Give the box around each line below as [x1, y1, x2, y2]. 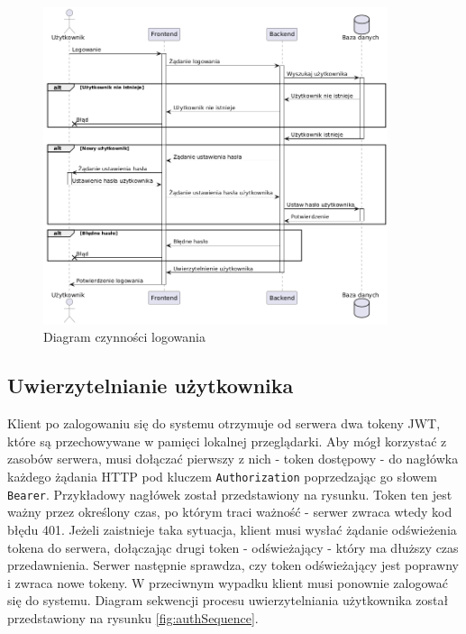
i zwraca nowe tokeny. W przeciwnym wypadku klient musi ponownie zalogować [7, 573, 448, 592]
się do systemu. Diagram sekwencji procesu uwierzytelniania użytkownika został [7, 591, 449, 610]
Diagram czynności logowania [43, 327, 206, 346]
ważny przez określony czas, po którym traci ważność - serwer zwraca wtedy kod [7, 502, 452, 521]
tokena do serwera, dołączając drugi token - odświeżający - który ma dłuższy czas [7, 538, 459, 556]
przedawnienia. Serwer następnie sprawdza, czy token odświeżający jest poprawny [7, 556, 459, 574]
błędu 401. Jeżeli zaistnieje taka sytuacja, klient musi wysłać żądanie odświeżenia [7, 519, 457, 538]
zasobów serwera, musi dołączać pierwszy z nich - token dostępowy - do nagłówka [7, 449, 459, 468]
